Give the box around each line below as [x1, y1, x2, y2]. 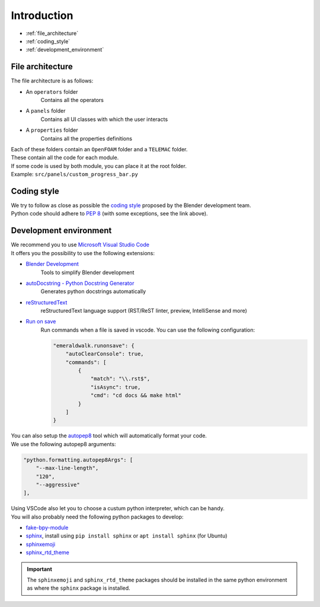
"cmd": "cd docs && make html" [90, 392, 182, 399]
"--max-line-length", [36, 465, 99, 472]
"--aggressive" [36, 481, 80, 488]
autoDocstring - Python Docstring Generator [25, 279, 135, 287]
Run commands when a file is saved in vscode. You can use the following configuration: [40, 326, 255, 333]
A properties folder [25, 126, 78, 134]
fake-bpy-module [25, 524, 69, 531]
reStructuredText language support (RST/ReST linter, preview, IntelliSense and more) [40, 307, 247, 314]
